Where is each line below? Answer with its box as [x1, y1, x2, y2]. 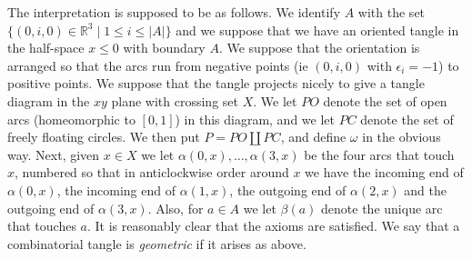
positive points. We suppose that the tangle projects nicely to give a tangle [7, 74, 425, 93]
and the [404, 180, 447, 199]
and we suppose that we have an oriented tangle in [176, 20, 459, 39]
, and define [280, 127, 346, 146]
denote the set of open [323, 91, 447, 110]
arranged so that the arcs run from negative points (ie [7, 55, 308, 75]
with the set [357, 3, 426, 21]
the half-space [7, 38, 85, 57]
